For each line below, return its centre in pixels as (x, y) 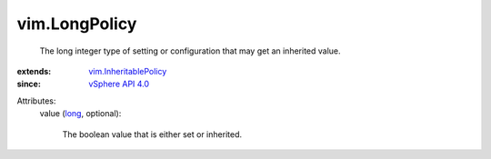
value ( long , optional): (80, 114)
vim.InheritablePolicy (128, 71)
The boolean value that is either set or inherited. (152, 134)
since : (29, 84)
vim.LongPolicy (77, 24)
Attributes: (36, 101)
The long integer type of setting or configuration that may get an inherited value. (190, 51)
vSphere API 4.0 (119, 84)
